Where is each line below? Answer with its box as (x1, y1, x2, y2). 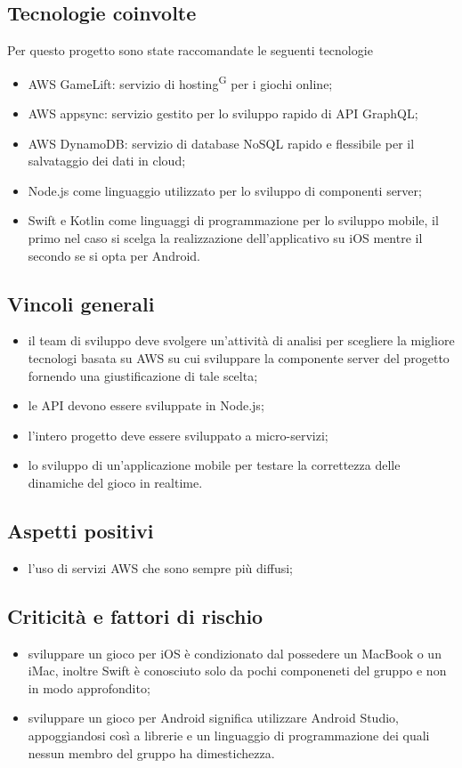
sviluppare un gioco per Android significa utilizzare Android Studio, (28, 708, 399, 727)
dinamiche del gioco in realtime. (28, 473, 203, 491)
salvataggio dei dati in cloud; (28, 151, 186, 170)
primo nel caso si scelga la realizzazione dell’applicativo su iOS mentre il (28, 229, 423, 247)
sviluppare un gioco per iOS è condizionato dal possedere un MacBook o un (28, 643, 442, 662)
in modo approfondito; (28, 678, 150, 697)
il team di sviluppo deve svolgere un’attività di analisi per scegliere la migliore (28, 331, 455, 350)
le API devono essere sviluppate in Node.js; (28, 396, 264, 415)
